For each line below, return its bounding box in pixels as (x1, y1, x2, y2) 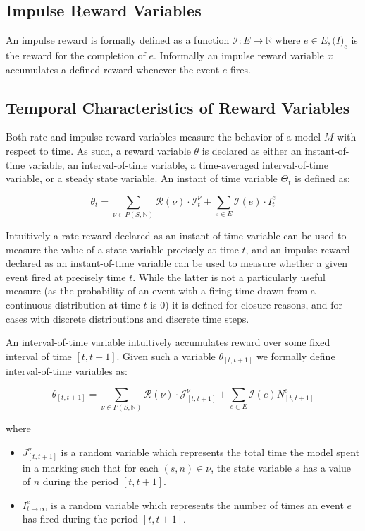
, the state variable (211, 460, 292, 475)
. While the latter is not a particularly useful (132, 269, 326, 284)
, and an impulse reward (245, 241, 350, 256)
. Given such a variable (116, 348, 216, 363)
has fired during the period (22, 511, 139, 526)
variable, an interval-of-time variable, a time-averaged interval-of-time (27, 157, 328, 172)
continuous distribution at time (6, 297, 140, 312)
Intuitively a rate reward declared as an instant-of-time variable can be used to (6, 228, 347, 243)
